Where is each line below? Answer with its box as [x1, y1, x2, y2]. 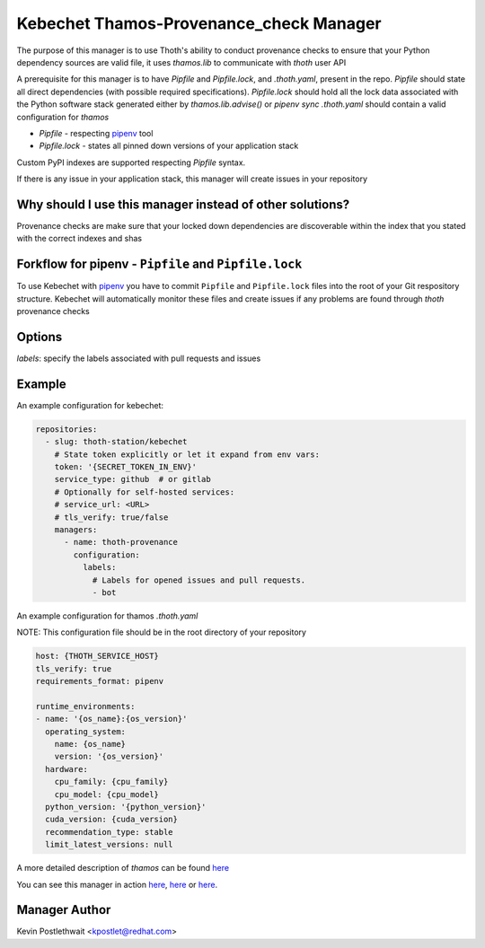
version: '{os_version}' [54, 751, 164, 762]
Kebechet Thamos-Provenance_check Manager [16, 13, 382, 33]
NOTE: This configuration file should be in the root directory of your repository [16, 627, 307, 637]
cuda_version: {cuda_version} [45, 814, 179, 825]
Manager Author [16, 902, 111, 917]
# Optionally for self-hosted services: [54, 487, 235, 497]
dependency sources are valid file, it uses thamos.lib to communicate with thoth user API [16, 57, 347, 67]
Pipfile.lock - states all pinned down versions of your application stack [39, 140, 299, 152]
